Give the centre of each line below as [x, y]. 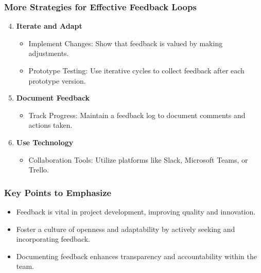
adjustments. [49, 53]
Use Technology [45, 142]
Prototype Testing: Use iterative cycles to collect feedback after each [136, 70]
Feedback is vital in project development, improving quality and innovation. [136, 211]
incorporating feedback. [53, 239]
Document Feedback [53, 98]
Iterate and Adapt [49, 26]
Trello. [39, 170]
